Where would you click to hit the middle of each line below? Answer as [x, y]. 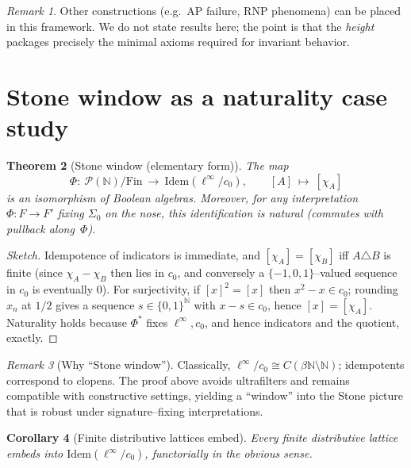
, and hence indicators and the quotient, [302, 322]
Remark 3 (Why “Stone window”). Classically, [119, 364]
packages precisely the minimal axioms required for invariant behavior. [178, 42]
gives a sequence [95, 304]
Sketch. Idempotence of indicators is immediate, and [133, 255]
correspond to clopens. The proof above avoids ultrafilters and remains [178, 380]
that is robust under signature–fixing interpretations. [135, 410]
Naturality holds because [67, 322]
